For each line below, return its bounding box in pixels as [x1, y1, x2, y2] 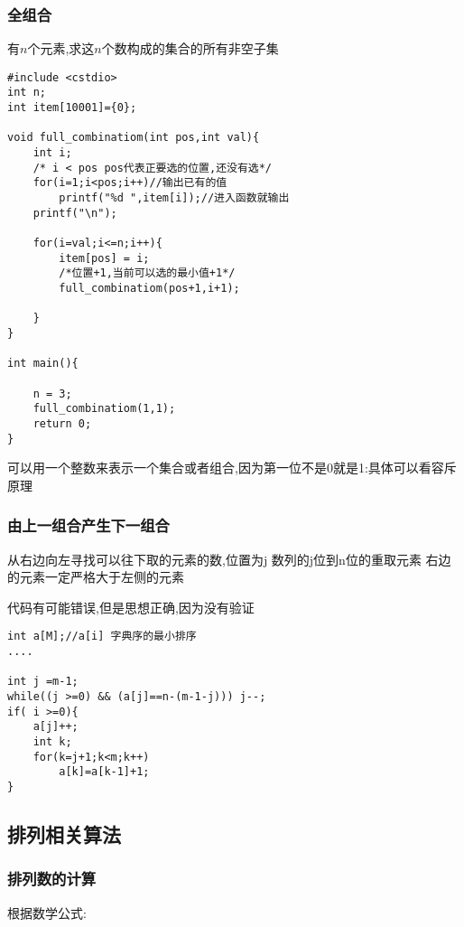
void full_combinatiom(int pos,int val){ [7, 131, 260, 145]
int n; [7, 86, 46, 99]
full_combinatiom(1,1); [32, 402, 176, 416]
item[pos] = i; [59, 251, 150, 265]
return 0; [32, 417, 92, 430]
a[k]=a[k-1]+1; [59, 765, 150, 779]
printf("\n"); [32, 206, 117, 220]
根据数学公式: [7, 903, 87, 922]
